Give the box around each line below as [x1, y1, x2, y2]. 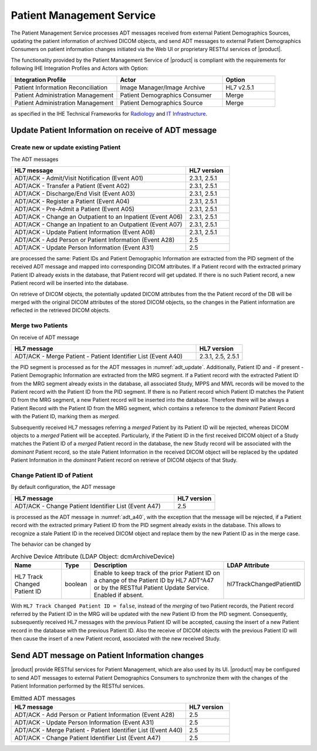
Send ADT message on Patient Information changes [11, 651, 204, 661]
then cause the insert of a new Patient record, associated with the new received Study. [11, 635, 221, 642]
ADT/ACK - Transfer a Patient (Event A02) [14, 182, 130, 190]
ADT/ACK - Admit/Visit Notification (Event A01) [14, 174, 144, 182]
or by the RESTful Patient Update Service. [93, 584, 210, 592]
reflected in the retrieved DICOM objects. [11, 307, 111, 314]
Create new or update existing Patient [11, 143, 121, 152]
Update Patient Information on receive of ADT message [11, 125, 217, 135]
